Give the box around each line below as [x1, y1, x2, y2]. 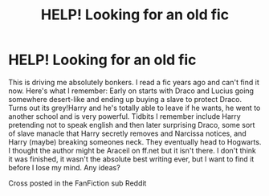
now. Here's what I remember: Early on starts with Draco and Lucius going [8, 86, 255, 96]
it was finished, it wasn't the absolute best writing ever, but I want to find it [8, 154, 255, 164]
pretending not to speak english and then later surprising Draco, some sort [8, 120, 255, 129]
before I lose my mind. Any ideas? [8, 162, 120, 172]
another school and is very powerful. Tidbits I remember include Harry [8, 111, 241, 121]
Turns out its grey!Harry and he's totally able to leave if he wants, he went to [8, 103, 261, 112]
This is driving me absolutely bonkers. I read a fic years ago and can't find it [8, 77, 259, 87]
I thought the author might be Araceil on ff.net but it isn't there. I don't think [8, 145, 257, 155]
